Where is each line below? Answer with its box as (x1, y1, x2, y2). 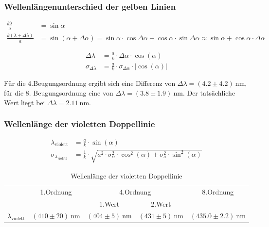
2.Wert (151, 198, 171, 209)
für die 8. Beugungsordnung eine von (4, 88, 113, 98)
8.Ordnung (202, 186, 234, 196)
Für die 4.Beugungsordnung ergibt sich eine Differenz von (4, 78, 176, 88)
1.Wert (99, 198, 120, 209)
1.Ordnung (40, 186, 72, 196)
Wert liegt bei (4, 97, 45, 107)
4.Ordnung (119, 186, 151, 196)
